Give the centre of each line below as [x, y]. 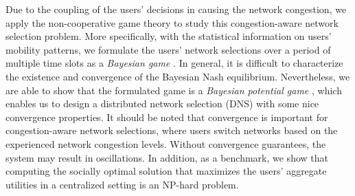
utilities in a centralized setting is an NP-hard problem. [122, 184]
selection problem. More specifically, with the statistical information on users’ [169, 36]
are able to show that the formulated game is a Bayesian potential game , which [174, 90]
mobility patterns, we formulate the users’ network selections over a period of [168, 49]
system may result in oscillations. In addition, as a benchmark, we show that [167, 157]
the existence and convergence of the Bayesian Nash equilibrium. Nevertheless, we [178, 76]
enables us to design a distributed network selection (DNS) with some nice [162, 104]
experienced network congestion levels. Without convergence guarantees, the [166, 143]
